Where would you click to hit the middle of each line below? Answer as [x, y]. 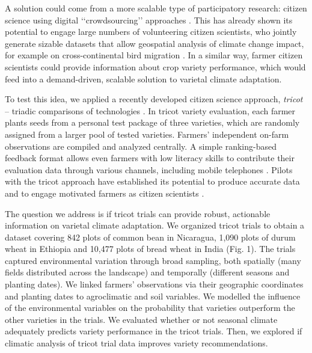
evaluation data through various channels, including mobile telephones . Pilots [149, 169]
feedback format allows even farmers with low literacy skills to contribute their [150, 158]
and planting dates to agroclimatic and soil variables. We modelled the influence [153, 296]
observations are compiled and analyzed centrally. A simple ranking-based [141, 146]
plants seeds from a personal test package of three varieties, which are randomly [152, 122]
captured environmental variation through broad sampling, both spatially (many [153, 260]
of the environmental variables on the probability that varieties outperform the [150, 308]
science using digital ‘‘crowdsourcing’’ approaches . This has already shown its [149, 20]
